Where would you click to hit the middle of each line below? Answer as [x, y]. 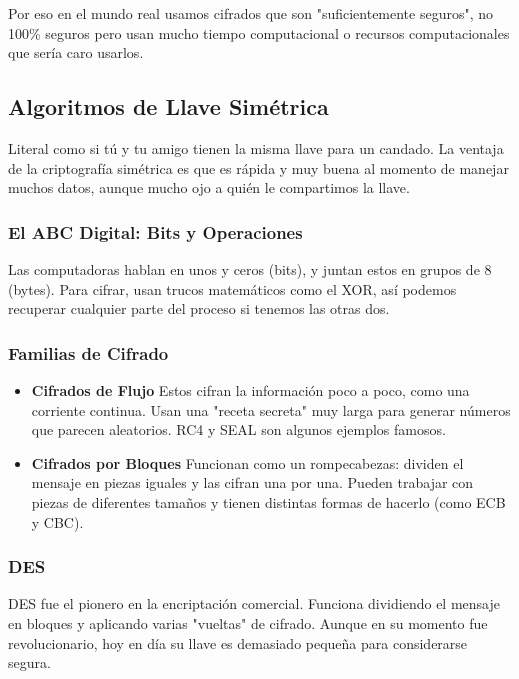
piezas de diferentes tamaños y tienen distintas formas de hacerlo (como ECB [268, 501]
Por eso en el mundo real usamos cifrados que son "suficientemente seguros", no [251, 13]
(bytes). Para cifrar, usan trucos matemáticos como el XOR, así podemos [232, 288]
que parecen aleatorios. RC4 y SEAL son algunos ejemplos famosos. [238, 429]
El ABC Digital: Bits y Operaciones [155, 231]
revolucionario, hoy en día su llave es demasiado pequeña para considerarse [238, 642]
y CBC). [57, 521]
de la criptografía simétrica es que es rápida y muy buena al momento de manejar [258, 167]
